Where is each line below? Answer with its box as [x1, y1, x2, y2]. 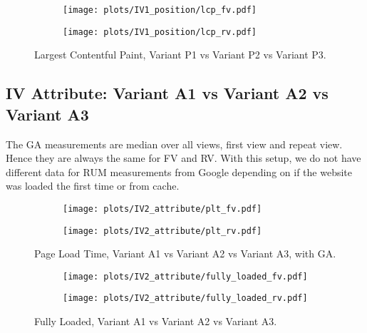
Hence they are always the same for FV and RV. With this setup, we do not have [6, 150, 361, 165]
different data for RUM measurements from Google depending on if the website [6, 164, 352, 179]
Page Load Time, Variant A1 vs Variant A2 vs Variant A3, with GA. [34, 246, 336, 261]
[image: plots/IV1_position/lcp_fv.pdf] [63, 5, 257, 15]
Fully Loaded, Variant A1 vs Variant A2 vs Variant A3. [34, 314, 277, 329]
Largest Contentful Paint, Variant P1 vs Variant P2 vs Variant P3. [34, 47, 326, 62]
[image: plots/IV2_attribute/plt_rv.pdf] [63, 225, 262, 236]
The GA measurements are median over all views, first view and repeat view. [6, 136, 343, 151]
